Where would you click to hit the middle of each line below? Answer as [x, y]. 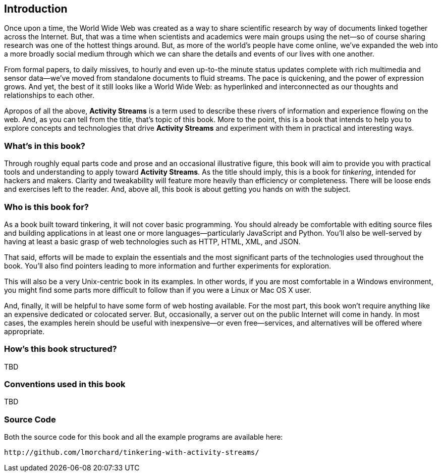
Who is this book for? [46, 207]
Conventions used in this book [65, 384]
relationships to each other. [49, 95]
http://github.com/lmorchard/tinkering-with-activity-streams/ [132, 453]
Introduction [36, 9]
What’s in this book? [45, 146]
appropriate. [24, 331]
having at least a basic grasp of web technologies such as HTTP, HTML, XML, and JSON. [152, 241]
